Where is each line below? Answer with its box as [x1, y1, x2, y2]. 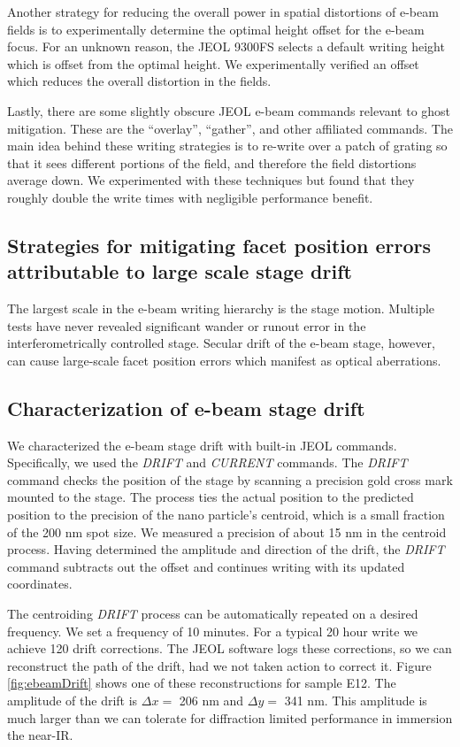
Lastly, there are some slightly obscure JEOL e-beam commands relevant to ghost [7, 101, 451, 119]
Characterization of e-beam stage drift [7, 394, 365, 421]
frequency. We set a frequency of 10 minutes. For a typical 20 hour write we [7, 621, 418, 640]
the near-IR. [7, 726, 73, 744]
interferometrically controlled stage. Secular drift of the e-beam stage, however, [7, 334, 435, 352]
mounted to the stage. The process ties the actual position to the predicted [7, 488, 414, 506]
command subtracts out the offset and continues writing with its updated [7, 557, 405, 575]
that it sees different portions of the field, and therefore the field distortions [7, 153, 417, 172]
